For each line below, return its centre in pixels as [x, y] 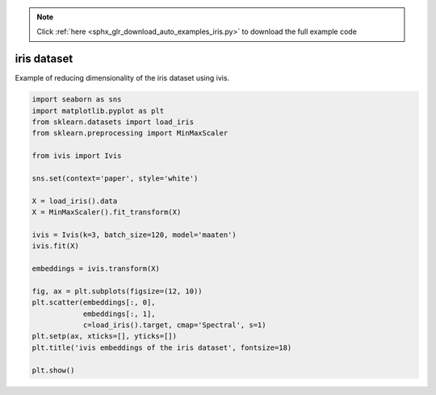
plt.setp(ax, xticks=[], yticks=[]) [105, 336]
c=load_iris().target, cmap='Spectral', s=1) [174, 325]
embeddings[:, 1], [119, 314]
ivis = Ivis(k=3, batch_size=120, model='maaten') [134, 235]
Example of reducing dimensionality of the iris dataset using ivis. [122, 78]
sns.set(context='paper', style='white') [115, 179]
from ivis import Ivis [77, 156]
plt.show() [53, 370]
